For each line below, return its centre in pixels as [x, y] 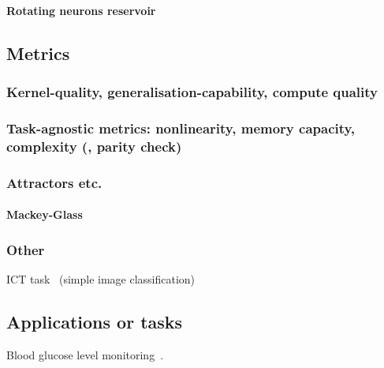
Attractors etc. [54, 182]
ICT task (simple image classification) [101, 278]
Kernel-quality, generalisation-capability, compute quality [192, 91]
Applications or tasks [95, 321]
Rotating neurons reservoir [81, 10]
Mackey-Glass [45, 214]
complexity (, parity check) [94, 146]
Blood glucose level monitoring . [85, 354]
